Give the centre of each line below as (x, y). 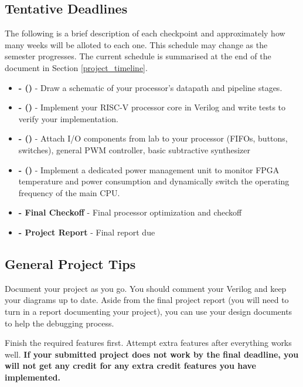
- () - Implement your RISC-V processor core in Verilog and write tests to (152, 107)
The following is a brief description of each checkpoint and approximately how (145, 33)
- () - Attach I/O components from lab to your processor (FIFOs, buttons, (153, 138)
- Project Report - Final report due (87, 232)
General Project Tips (70, 263)
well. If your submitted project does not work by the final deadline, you (152, 354)
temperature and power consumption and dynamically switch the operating (154, 181)
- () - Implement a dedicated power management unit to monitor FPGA (149, 169)
